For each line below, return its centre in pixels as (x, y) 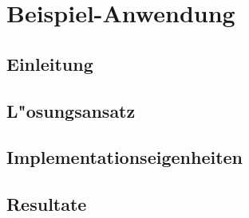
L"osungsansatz (71, 110)
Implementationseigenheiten (125, 157)
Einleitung (50, 63)
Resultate (47, 204)
